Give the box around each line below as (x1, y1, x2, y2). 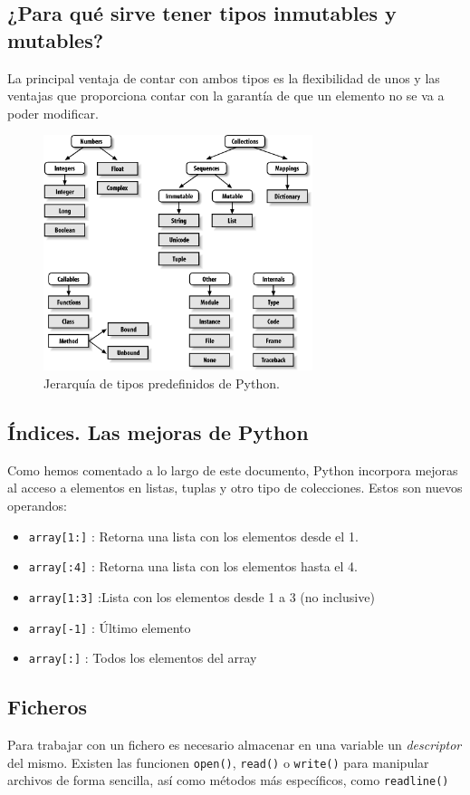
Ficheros (7, 693, 88, 721)
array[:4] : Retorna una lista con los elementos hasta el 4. (28, 557, 359, 576)
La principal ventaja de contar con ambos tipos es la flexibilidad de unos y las (7, 68, 440, 87)
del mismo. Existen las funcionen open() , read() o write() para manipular (7, 752, 429, 771)
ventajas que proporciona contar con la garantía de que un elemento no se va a (7, 86, 445, 105)
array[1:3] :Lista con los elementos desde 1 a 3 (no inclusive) (28, 587, 375, 606)
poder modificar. (7, 103, 99, 122)
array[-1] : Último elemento (28, 618, 191, 637)
